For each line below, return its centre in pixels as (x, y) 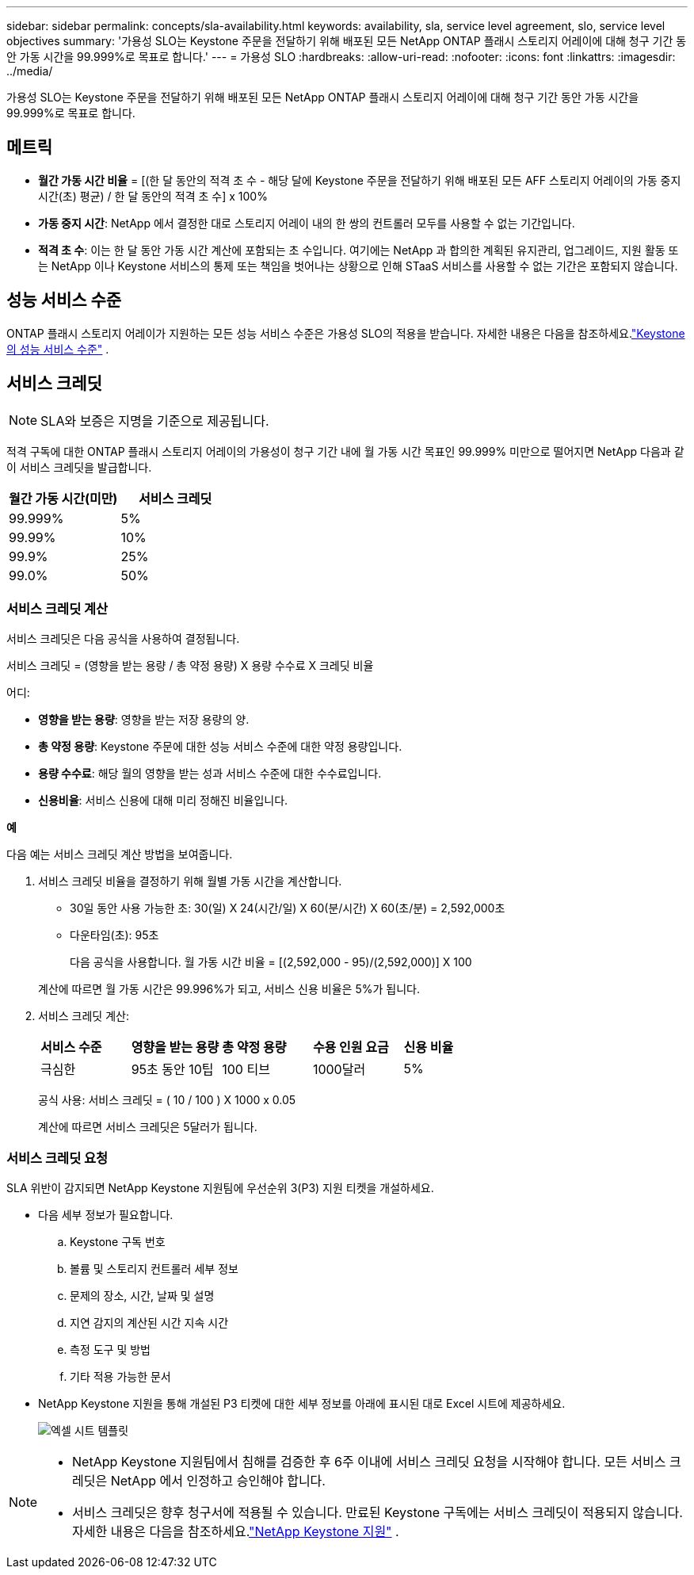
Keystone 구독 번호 (118, 1242)
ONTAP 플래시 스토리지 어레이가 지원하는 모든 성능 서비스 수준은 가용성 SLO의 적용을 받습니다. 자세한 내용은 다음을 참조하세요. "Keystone (346, 333)
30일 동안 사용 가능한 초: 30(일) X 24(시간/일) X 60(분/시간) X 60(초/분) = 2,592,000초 (288, 908)
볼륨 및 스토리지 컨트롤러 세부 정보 (154, 1269)
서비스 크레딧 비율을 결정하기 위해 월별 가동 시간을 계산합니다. (190, 881)
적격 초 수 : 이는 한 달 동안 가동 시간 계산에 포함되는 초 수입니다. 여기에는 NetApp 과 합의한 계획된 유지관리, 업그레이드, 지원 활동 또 (358, 250)
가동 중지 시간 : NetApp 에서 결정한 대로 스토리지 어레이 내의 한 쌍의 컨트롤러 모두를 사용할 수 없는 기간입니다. (307, 223)
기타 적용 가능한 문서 (120, 1377)
